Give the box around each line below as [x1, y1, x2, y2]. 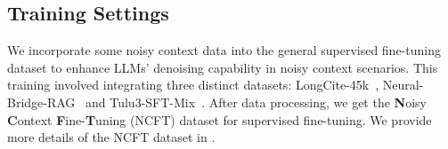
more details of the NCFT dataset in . [7, 128, 216, 146]
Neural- [382, 75, 424, 94]
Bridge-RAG [7, 92, 76, 111]
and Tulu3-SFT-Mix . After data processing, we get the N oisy [86, 92, 427, 111]
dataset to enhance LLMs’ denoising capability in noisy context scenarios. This [7, 58, 438, 76]
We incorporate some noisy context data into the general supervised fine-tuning [7, 41, 441, 59]
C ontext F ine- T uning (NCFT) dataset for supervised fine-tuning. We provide [7, 110, 432, 129]
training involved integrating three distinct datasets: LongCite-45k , [7, 75, 379, 94]
